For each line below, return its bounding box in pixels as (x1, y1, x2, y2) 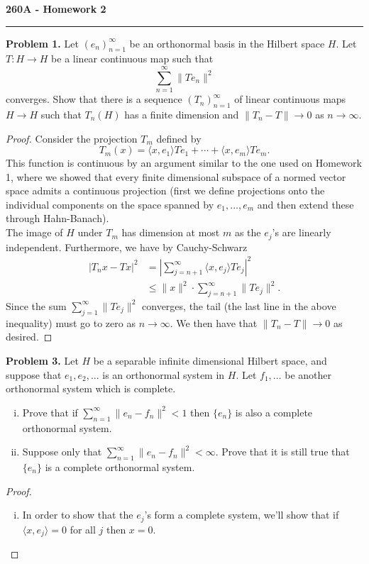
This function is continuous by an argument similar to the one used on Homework (6, 155, 362, 170)
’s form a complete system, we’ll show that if (144, 507, 339, 522)
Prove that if (22, 404, 78, 419)
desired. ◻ (6, 329, 53, 344)
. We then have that (170, 315, 258, 330)
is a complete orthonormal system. (45, 459, 195, 474)
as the (234, 225, 261, 240)
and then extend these (257, 197, 354, 211)
